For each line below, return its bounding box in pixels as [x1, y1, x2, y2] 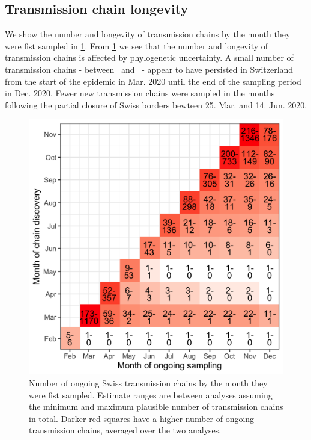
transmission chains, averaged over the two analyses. [29, 424, 222, 436]
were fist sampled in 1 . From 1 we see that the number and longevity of [5, 39, 268, 52]
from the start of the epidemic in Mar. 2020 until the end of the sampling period [5, 75, 301, 87]
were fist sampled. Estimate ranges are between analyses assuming [29, 388, 273, 401]
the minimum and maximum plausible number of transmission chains [29, 400, 283, 413]
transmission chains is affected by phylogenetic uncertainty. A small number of [5, 51, 294, 64]
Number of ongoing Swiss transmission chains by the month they [29, 376, 268, 389]
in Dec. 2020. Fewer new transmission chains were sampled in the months [5, 87, 275, 99]
